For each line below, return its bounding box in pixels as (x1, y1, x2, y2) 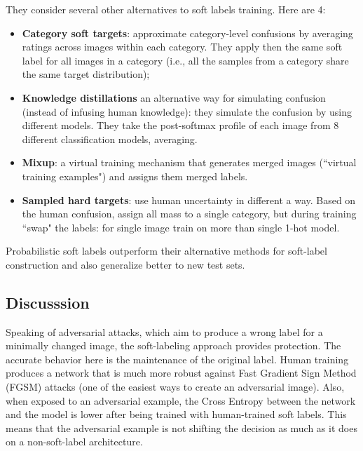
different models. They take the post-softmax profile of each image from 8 (22, 118, 339, 133)
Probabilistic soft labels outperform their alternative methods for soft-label (6, 243, 327, 258)
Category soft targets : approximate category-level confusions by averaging (22, 25, 353, 40)
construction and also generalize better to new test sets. (6, 257, 245, 271)
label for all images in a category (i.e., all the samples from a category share (22, 53, 349, 67)
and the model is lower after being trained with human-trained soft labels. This (6, 407, 347, 422)
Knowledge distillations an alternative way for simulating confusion (22, 90, 326, 105)
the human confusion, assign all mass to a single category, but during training (22, 206, 357, 221)
